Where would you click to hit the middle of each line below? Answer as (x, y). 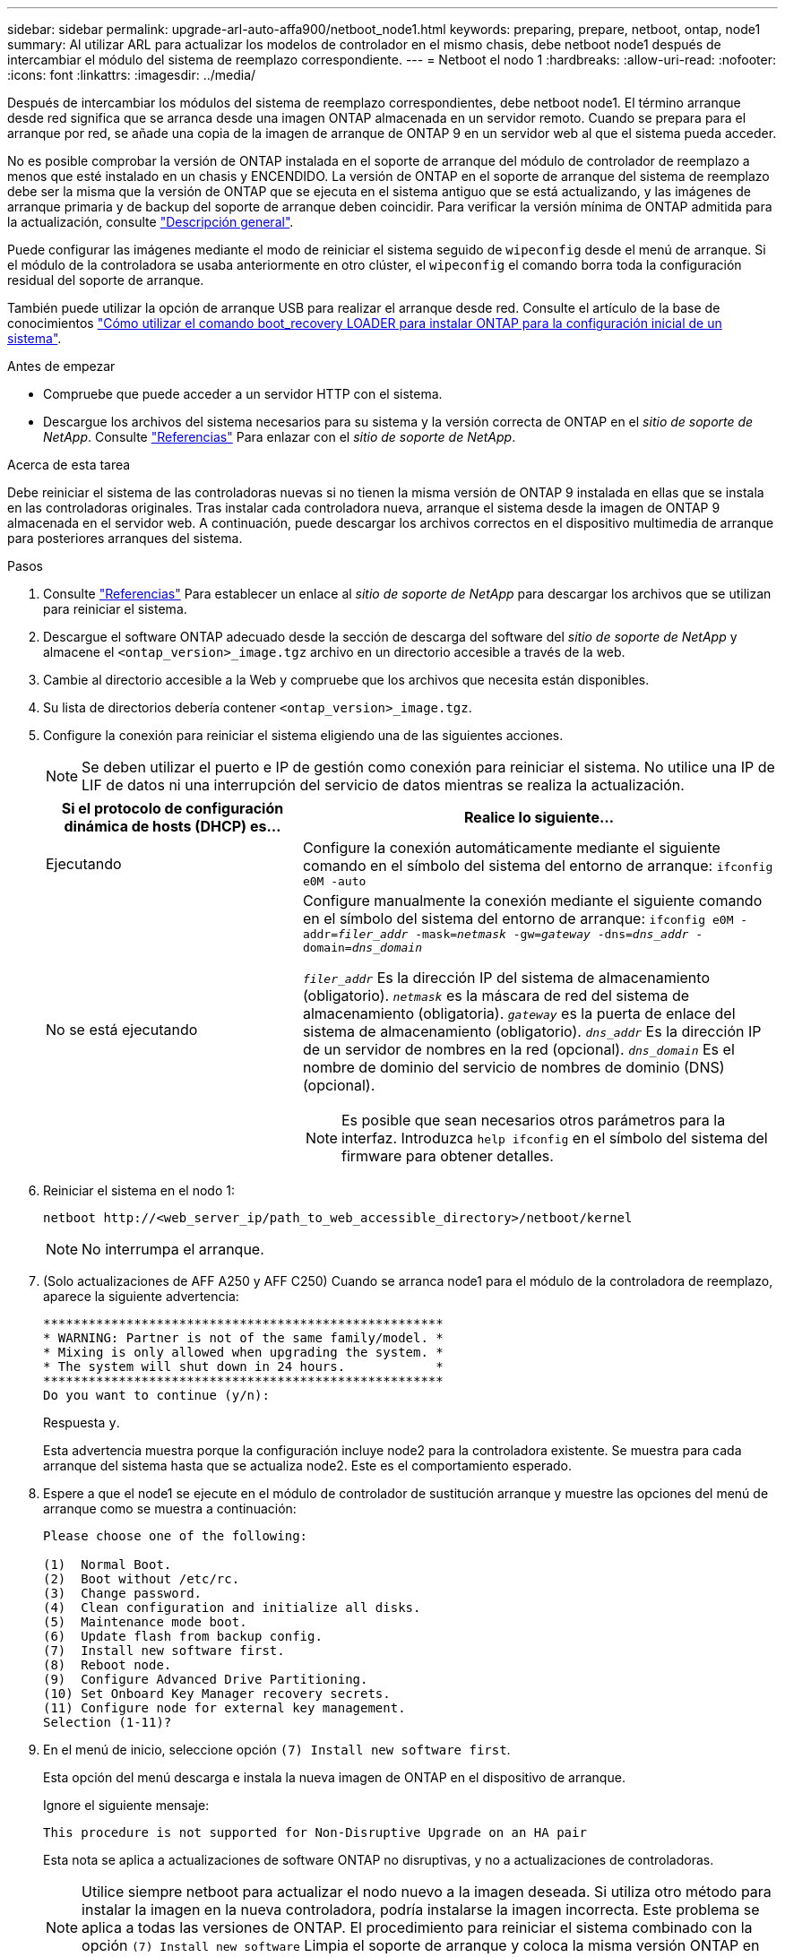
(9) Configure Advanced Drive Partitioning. (206, 1679)
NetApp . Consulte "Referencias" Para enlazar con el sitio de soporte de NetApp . (280, 437)
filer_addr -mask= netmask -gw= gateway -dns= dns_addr (513, 934)
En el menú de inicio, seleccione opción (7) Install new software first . (277, 1750)
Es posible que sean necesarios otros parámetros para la (533, 1120)
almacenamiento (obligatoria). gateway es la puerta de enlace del (519, 1013)
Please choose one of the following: (176, 1536)
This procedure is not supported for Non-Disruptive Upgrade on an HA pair (315, 1832)
